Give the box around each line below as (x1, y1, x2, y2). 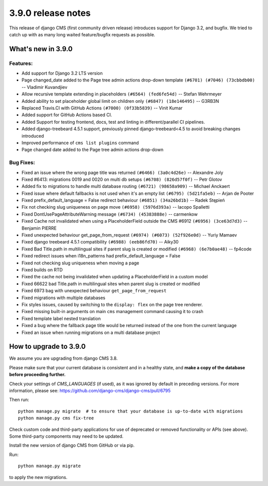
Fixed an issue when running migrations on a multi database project (21, 329, 160, 335)
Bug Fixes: (9, 159, 35, 166)
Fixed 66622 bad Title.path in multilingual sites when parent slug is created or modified (21, 281, 201, 287)
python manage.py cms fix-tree (18, 415, 94, 421)
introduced (21, 133, 44, 139)
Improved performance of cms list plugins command (21, 140, 139, 146)
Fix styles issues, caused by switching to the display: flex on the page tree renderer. (21, 301, 203, 308)
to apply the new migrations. (9, 474, 68, 480)
